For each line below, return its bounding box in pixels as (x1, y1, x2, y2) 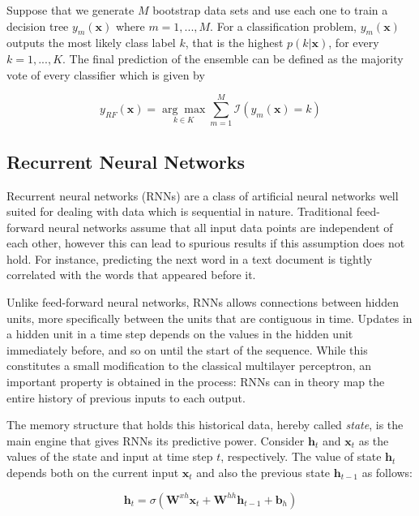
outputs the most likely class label (6, 34, 176, 51)
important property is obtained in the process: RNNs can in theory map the (6, 373, 385, 390)
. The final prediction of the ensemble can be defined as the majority (62, 49, 404, 67)
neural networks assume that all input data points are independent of (48, 218, 393, 235)
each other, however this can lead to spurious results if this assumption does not (6, 234, 405, 252)
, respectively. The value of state (220, 448, 382, 465)
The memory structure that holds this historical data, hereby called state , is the (6, 416, 404, 433)
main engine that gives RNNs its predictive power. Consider (6, 432, 305, 449)
